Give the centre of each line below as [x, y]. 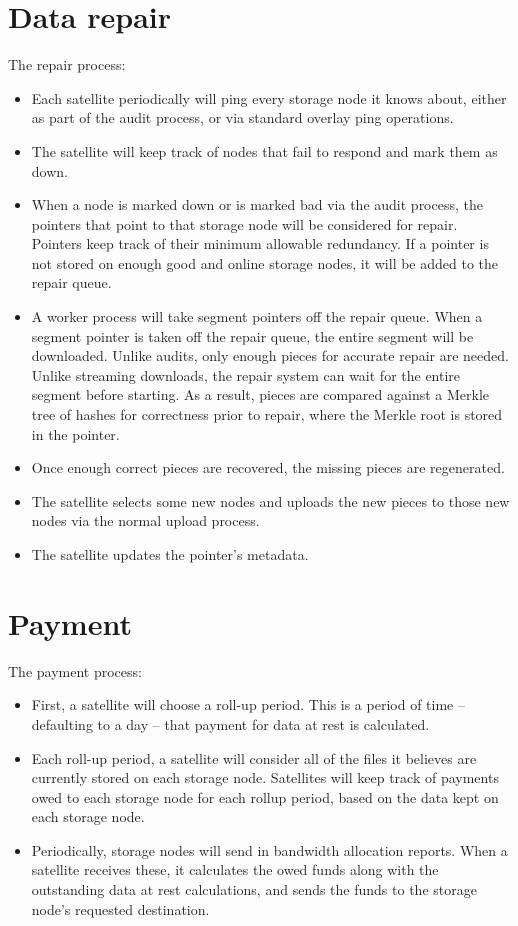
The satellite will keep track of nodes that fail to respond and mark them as [264, 150]
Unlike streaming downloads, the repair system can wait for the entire [246, 374]
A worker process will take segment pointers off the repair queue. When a [257, 316]
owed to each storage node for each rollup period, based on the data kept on [265, 796]
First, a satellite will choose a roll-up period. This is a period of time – [248, 704]
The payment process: [75, 670]
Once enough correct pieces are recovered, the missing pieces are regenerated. [268, 467]
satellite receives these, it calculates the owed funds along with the [235, 869]
